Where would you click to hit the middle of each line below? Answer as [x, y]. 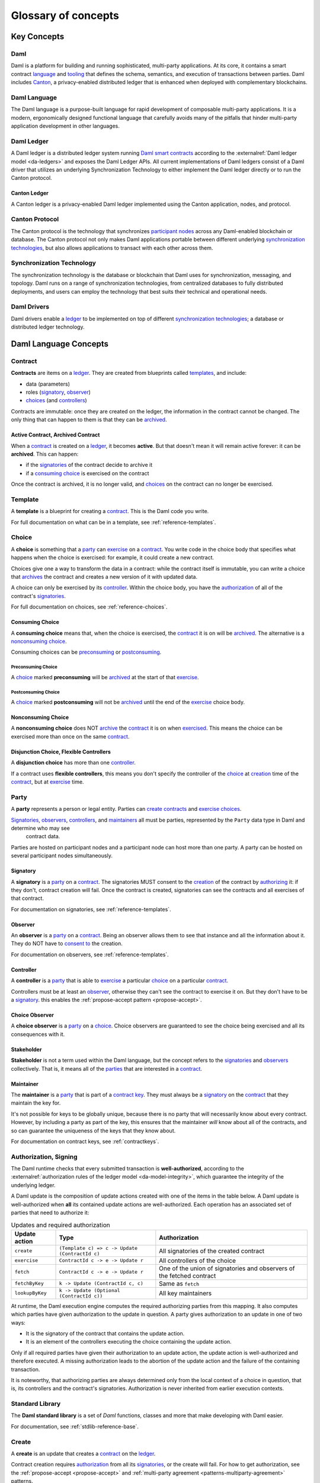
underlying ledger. [33, 1185]
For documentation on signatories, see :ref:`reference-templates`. [91, 909]
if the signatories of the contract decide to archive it [89, 465]
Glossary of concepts [65, 15]
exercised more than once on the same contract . [70, 736]
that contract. [28, 898]
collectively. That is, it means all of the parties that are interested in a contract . [107, 1068]
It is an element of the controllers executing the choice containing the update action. [129, 1342]
